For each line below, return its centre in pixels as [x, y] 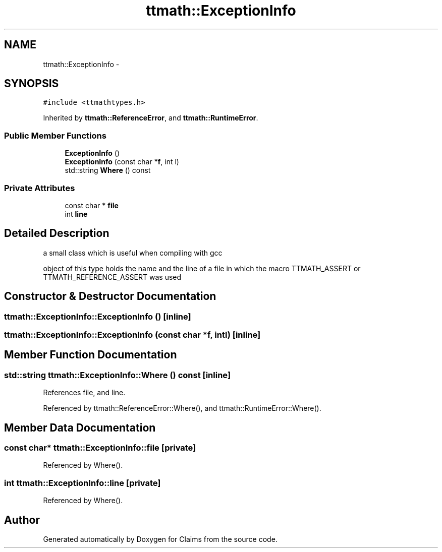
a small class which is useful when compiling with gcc [133, 253]
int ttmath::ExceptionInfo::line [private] [82, 483]
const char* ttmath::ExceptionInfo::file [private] [100, 448]
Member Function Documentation [91, 355]
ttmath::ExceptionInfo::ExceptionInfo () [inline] [98, 316]
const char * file [92, 205]
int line [76, 214]
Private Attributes [40, 188]
